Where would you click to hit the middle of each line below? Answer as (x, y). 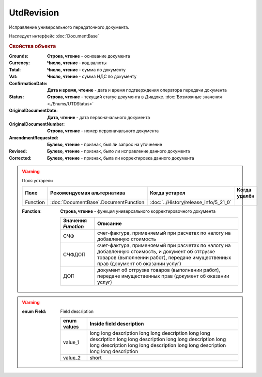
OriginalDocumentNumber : (37, 124)
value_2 (72, 358)
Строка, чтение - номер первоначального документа (103, 131)
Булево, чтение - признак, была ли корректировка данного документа (121, 158)
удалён (246, 196)
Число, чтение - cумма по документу (86, 69)
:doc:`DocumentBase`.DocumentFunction (97, 203)
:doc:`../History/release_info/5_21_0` (191, 203)
